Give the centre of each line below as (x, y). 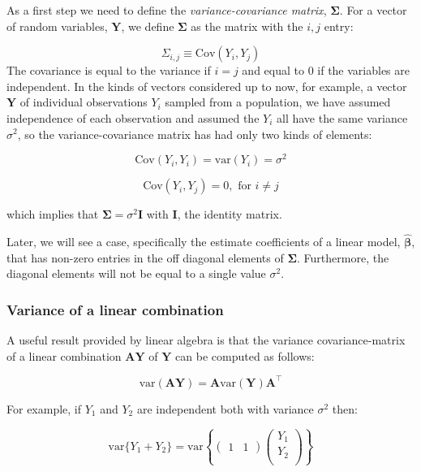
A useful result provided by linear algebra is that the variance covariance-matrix (206, 340)
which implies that (53, 214)
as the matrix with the (247, 26)
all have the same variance (342, 117)
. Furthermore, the (343, 257)
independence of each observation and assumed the (133, 117)
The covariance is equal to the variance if (109, 70)
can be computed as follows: (245, 355)
